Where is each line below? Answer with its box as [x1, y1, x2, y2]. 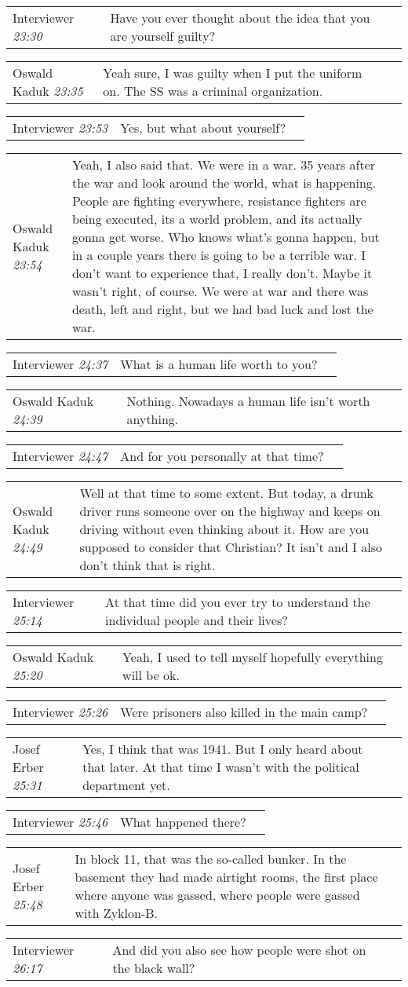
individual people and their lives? [105, 611, 288, 629]
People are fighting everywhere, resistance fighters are [71, 192, 366, 210]
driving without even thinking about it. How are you [79, 520, 370, 538]
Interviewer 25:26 [13, 703, 108, 721]
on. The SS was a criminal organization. [103, 82, 323, 100]
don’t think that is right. [79, 556, 216, 574]
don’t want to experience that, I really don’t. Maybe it [71, 264, 373, 282]
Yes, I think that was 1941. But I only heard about [82, 740, 363, 758]
